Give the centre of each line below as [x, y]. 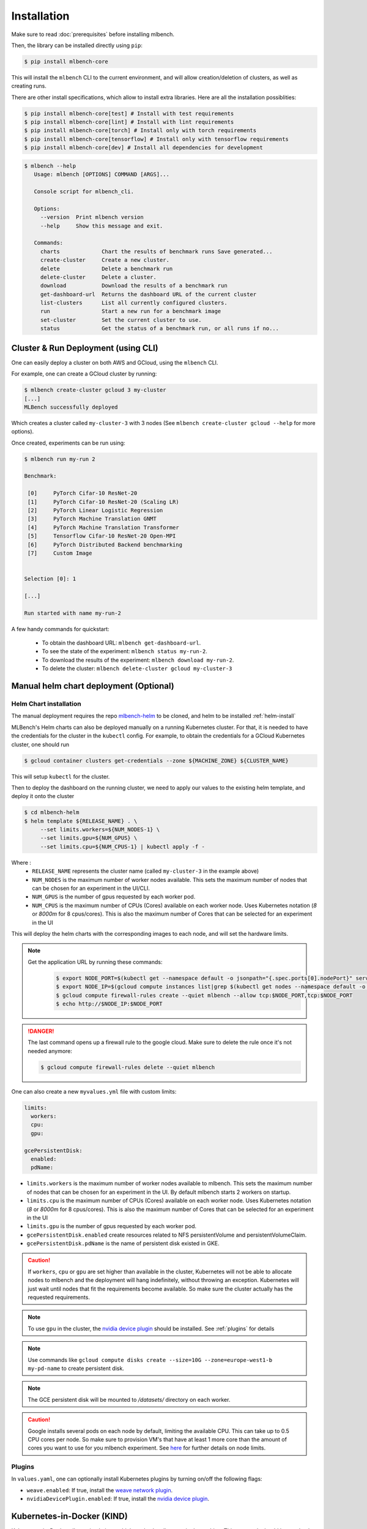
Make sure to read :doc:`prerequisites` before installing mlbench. [93, 34]
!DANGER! [41, 1031]
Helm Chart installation [46, 704]
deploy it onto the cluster [43, 796]
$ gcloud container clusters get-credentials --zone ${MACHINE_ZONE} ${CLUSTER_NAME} [156, 761]
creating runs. [29, 86]
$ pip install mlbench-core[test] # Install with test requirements [129, 113]
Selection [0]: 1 [50, 579]
